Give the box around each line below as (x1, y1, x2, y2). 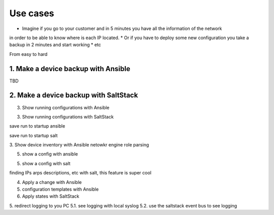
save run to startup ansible (9, 123, 65, 129)
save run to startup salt (9, 132, 58, 138)
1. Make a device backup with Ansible (9, 64, 130, 73)
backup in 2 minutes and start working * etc (9, 42, 101, 48)
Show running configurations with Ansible (22, 104, 110, 110)
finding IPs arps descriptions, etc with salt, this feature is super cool (9, 170, 152, 176)
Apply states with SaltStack (22, 193, 80, 199)
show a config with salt (22, 160, 71, 166)
